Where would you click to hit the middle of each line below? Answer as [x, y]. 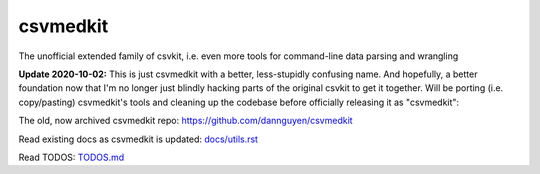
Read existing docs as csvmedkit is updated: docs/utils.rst [138, 139]
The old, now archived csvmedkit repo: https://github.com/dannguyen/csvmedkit [186, 121]
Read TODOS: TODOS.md [71, 157]
